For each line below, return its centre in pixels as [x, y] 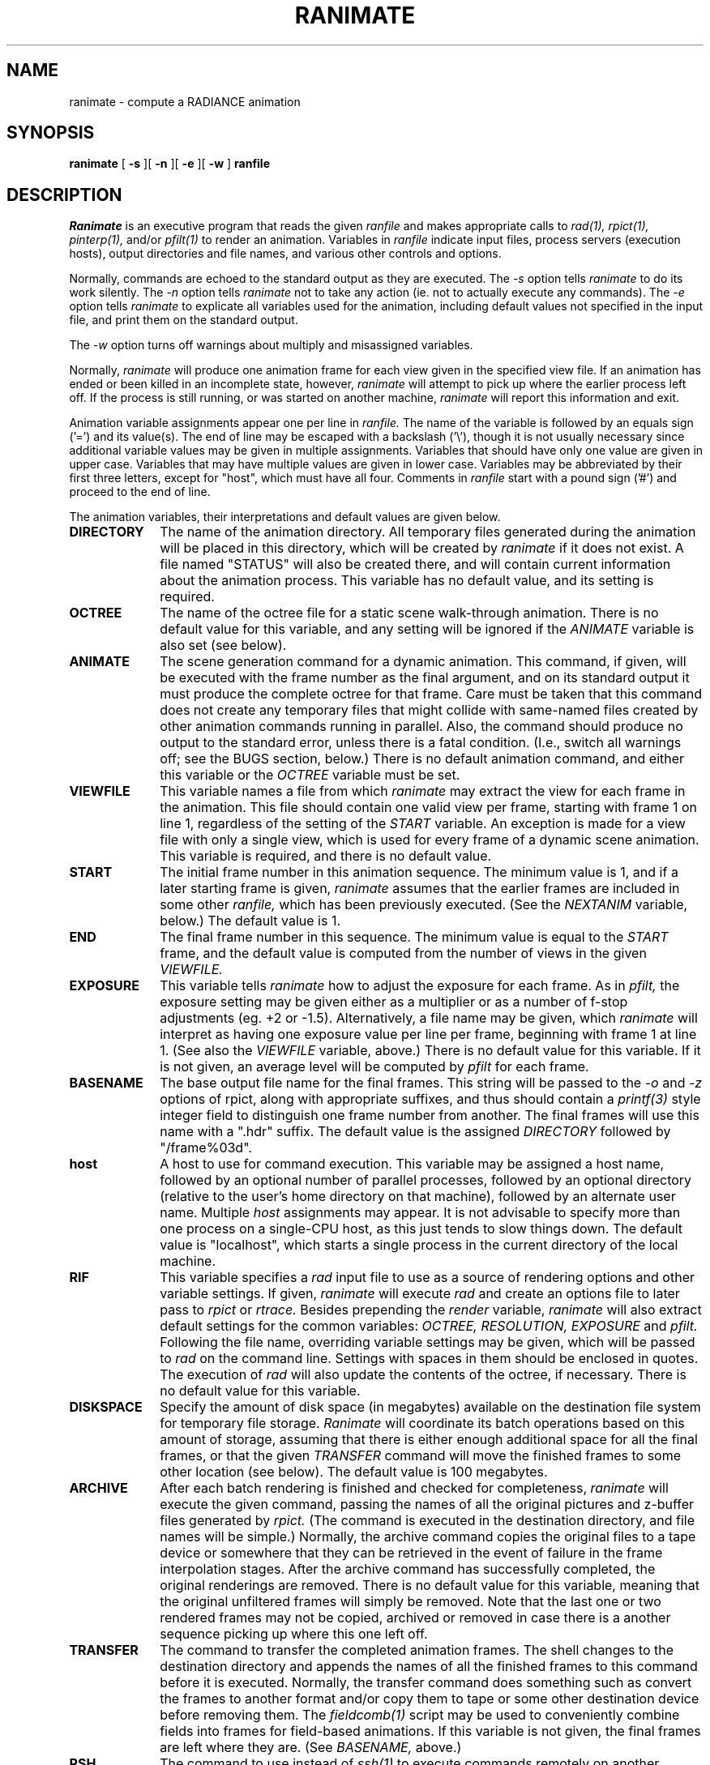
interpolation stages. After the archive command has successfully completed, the [408, 1569]
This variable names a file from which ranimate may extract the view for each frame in [423, 791]
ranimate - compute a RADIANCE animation [185, 101]
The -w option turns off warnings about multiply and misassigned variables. [271, 345]
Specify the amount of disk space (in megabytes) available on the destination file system [430, 1407]
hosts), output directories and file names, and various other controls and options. [285, 254]
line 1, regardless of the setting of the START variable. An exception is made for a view [423, 824]
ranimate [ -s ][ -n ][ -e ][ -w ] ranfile [169, 164]
